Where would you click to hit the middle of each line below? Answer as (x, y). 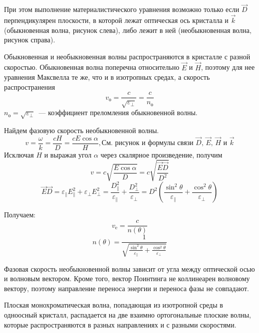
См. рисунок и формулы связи (147, 143)
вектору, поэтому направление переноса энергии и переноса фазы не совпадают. (127, 288)
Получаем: (20, 215)
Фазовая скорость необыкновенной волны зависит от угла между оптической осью (129, 268)
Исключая (19, 154)
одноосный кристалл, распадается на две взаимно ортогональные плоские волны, (128, 314)
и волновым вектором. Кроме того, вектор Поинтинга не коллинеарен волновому (127, 278)
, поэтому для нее (228, 67)
